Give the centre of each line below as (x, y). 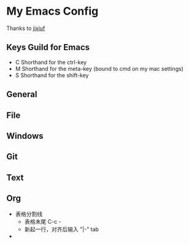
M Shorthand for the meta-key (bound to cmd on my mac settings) (99, 68)
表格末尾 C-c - (43, 221)
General (22, 94)
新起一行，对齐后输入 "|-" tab (62, 229)
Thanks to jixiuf (26, 28)
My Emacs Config (52, 11)
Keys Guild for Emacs (48, 47)
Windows (25, 136)
